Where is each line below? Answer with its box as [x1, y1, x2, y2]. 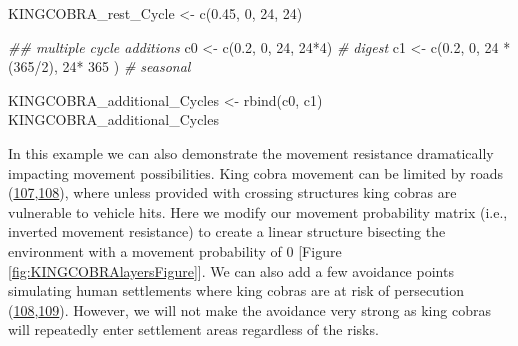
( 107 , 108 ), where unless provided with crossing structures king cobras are [8, 182, 457, 203]
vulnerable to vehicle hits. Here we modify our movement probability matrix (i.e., [8, 201, 508, 222]
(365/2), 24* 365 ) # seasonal [8, 56, 191, 77]
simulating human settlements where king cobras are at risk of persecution [8, 280, 465, 301]
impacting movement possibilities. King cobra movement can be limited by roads [8, 162, 504, 183]
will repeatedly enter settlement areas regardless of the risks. [8, 319, 379, 340]
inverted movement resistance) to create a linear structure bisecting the [8, 221, 446, 242]
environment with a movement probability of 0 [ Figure [8, 240, 342, 261]
